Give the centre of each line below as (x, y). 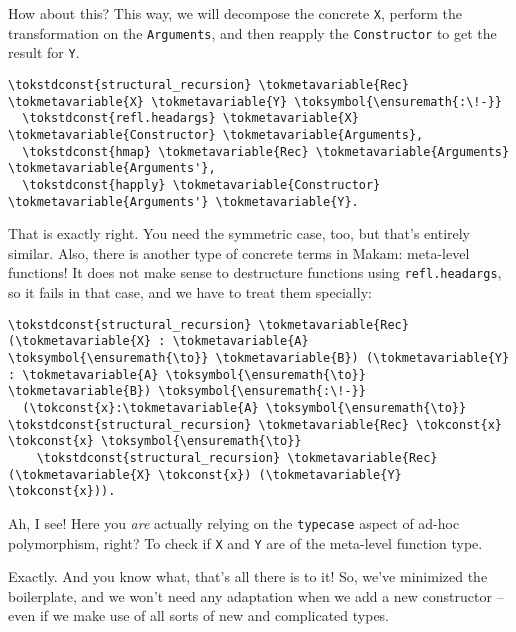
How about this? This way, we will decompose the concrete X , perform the (235, 13)
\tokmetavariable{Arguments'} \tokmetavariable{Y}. (183, 201)
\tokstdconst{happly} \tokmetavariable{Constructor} (201, 184)
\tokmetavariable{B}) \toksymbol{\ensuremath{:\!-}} (187, 391)
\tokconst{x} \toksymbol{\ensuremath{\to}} (155, 441)
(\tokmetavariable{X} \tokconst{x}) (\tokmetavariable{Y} (205, 474)
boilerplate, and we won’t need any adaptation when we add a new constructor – (256, 595)
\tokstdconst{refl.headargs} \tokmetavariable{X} (190, 118)
